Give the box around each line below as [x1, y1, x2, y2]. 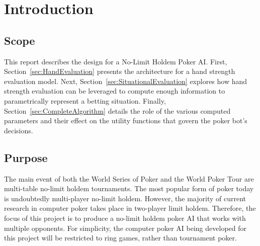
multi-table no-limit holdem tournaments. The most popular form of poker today [4, 183, 254, 194]
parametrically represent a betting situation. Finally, [4, 95, 166, 106]
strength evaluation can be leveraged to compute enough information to [4, 86, 225, 96]
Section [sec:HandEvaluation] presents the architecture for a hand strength [4, 66, 235, 76]
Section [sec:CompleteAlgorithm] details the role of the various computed [4, 105, 231, 116]
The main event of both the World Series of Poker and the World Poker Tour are [4, 173, 254, 184]
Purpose [4, 149, 48, 165]
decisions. [4, 125, 33, 135]
